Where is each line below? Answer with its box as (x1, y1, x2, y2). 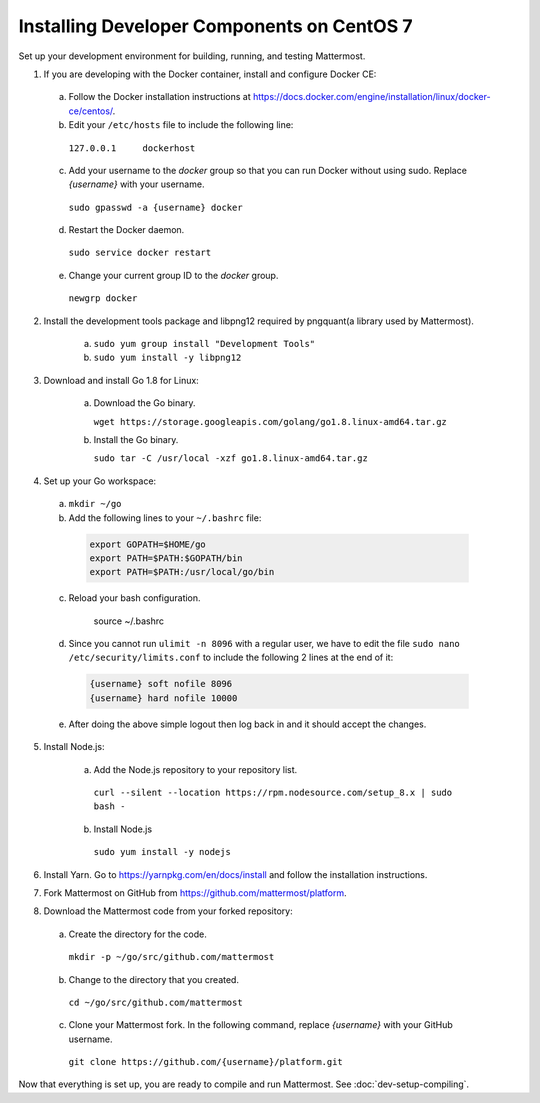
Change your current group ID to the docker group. (68, 269, 279, 281)
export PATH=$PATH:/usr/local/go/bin (89, 566, 275, 578)
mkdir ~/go (68, 498, 122, 510)
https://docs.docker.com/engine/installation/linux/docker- (252, 91, 491, 103)
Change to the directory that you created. (68, 973, 240, 985)
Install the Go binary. (93, 433, 179, 445)
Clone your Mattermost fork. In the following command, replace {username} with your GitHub (68, 1019, 454, 1031)
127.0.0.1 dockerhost (68, 142, 196, 154)
